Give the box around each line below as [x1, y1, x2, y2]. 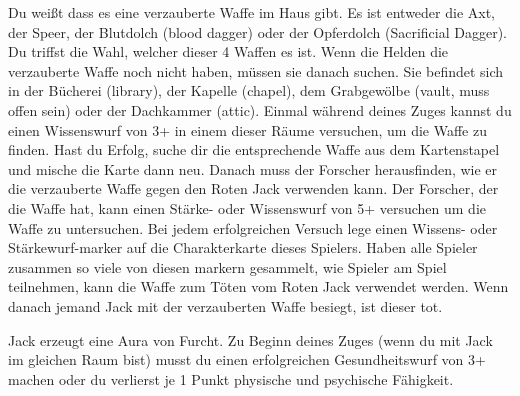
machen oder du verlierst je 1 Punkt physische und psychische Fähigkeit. [8, 368, 454, 389]
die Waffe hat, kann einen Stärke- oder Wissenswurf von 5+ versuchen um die [8, 197, 487, 218]
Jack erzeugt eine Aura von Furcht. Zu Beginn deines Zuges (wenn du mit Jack [8, 329, 493, 350]
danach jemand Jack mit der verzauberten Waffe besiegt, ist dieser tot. [8, 295, 443, 316]
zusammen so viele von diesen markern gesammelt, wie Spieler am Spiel [8, 256, 447, 277]
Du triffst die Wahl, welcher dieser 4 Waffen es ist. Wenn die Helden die [8, 41, 449, 62]
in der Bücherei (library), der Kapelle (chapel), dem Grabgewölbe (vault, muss [8, 80, 490, 101]
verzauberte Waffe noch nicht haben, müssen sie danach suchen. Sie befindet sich [8, 60, 504, 81]
